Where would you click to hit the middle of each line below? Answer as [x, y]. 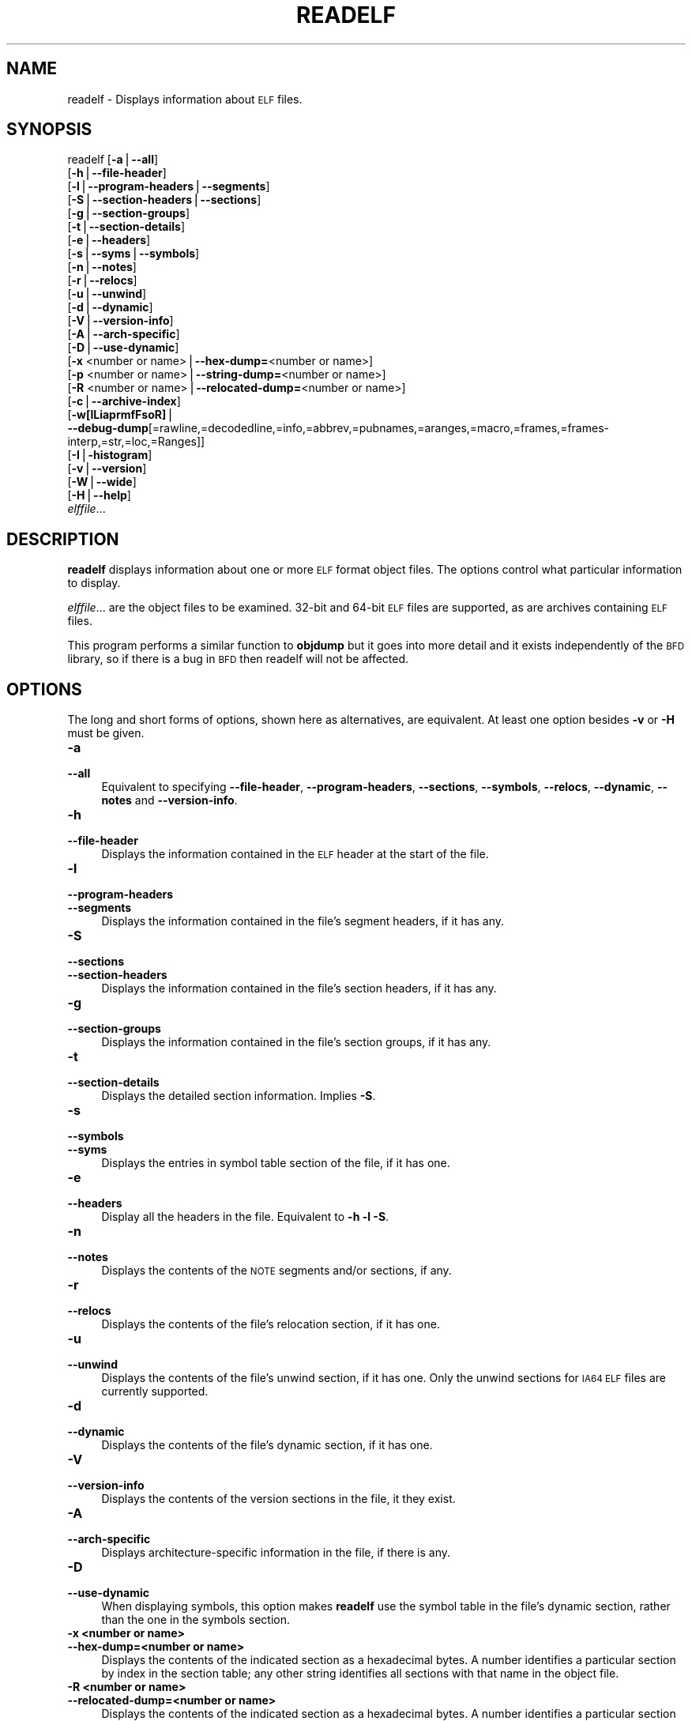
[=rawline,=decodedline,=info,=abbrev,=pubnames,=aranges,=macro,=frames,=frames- [378, 428]
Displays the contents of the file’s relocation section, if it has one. [271, 1324]
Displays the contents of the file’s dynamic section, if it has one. [267, 1445]
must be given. [106, 733]
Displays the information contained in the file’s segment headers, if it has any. [303, 921]
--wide [114, 482]
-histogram [118, 455]
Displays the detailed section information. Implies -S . [239, 1096]
